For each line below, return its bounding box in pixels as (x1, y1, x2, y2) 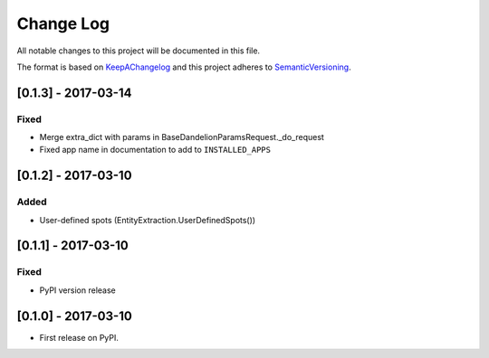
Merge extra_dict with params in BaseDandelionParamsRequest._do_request (39, 132, 325, 143)
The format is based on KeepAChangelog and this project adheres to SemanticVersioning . (16, 61, 352, 72)
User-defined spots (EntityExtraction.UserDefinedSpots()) (39, 214, 256, 225)
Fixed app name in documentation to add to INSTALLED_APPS (39, 145, 272, 155)
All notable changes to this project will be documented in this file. (16, 45, 261, 56)
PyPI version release (39, 285, 117, 296)
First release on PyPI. (39, 332, 120, 343)
